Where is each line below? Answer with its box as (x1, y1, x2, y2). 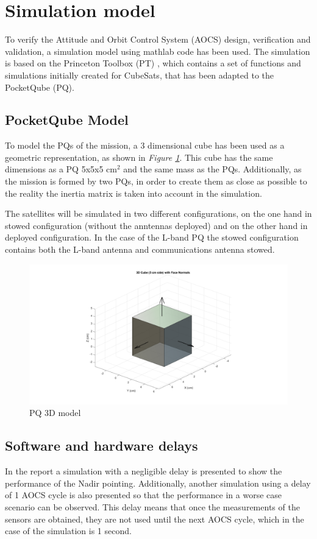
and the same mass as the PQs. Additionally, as (123, 163, 302, 175)
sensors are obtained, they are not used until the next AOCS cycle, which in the (5, 512, 304, 525)
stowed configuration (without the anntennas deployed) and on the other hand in (5, 219, 308, 231)
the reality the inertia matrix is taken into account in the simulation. (5, 186, 262, 199)
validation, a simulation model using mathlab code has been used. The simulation (5, 44, 310, 57)
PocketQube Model (5, 110, 129, 129)
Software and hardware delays (5, 436, 198, 455)
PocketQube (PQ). (5, 80, 74, 93)
